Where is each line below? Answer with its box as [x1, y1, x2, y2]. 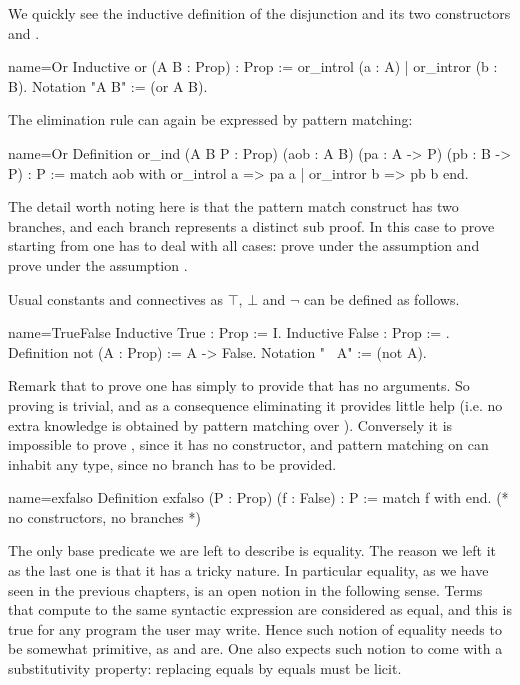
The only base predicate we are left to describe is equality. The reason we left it [8, 540, 497, 561]
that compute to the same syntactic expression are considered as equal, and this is [8, 599, 512, 620]
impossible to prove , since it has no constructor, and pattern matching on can [8, 434, 489, 455]
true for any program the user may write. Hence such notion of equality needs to [8, 618, 502, 639]
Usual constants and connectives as [8, 288, 224, 309]
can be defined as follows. [303, 288, 460, 309]
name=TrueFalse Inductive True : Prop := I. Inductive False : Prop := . [8, 322, 450, 343]
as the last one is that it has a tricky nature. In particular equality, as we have [8, 560, 489, 581]
